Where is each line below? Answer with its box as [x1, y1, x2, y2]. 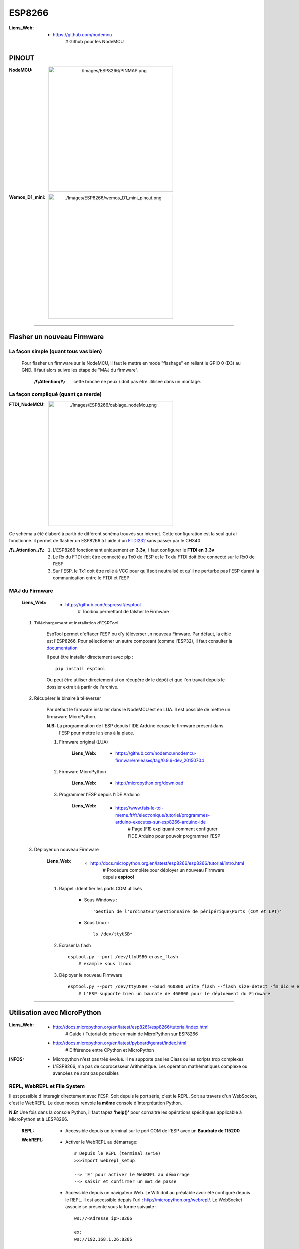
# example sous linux [78, 961, 132, 967]
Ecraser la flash [59, 942, 91, 948]
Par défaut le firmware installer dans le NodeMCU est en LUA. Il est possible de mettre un [46, 707, 231, 713]
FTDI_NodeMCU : [9, 401, 45, 407]
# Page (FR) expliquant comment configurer [128, 826, 218, 832]
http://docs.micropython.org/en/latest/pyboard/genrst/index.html [53, 1040, 187, 1046]
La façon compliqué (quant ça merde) [9, 391, 102, 398]
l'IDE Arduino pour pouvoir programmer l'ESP [128, 833, 221, 839]
